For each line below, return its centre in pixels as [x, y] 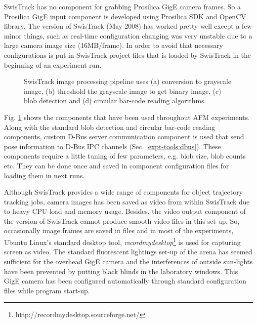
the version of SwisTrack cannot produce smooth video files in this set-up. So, [122, 221]
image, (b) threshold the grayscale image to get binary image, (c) [123, 91]
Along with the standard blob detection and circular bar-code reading [110, 127]
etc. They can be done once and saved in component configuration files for [117, 165]
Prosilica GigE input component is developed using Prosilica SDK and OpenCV [125, 16]
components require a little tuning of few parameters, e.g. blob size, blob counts [125, 156]
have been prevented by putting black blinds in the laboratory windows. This [121, 271]
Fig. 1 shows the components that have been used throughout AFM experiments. [127, 117]
